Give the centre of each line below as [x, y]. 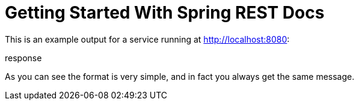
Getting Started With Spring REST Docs [165, 13]
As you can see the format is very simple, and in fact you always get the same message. [180, 76]
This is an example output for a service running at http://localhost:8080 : [147, 39]
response [23, 58]
